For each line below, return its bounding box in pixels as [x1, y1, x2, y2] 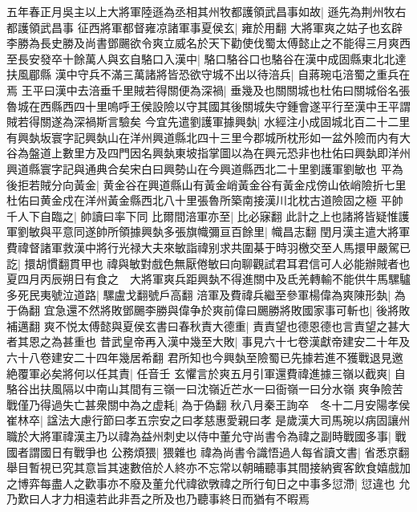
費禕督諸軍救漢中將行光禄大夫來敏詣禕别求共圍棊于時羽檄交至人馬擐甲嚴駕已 [6, 238, 411, 255]
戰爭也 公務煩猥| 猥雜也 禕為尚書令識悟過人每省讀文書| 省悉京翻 [73, 443, 410, 460]
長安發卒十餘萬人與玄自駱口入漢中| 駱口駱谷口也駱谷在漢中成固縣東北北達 [17, 50, 407, 67]
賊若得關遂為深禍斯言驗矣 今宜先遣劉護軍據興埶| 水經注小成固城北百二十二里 [6, 113, 411, 130]
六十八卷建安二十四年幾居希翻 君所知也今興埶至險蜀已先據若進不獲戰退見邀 [6, 349, 403, 366]
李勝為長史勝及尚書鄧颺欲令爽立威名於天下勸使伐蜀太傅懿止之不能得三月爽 [6, 35, 399, 51]
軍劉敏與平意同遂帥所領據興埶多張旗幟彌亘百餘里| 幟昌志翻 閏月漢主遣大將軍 [6, 223, 411, 240]
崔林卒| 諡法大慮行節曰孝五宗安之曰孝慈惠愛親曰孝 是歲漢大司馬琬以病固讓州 [6, 412, 411, 429]
